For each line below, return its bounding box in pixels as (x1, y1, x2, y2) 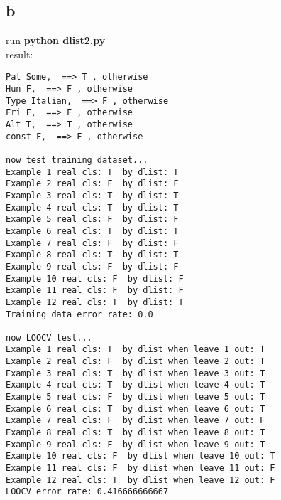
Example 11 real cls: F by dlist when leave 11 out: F (6, 463, 275, 474)
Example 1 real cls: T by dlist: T (6, 166, 179, 177)
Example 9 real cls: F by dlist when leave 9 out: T (6, 439, 265, 450)
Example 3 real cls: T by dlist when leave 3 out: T (6, 368, 265, 378)
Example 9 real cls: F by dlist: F (6, 261, 179, 272)
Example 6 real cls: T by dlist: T (6, 225, 179, 236)
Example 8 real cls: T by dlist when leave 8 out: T (6, 427, 265, 438)
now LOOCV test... (6, 332, 92, 343)
